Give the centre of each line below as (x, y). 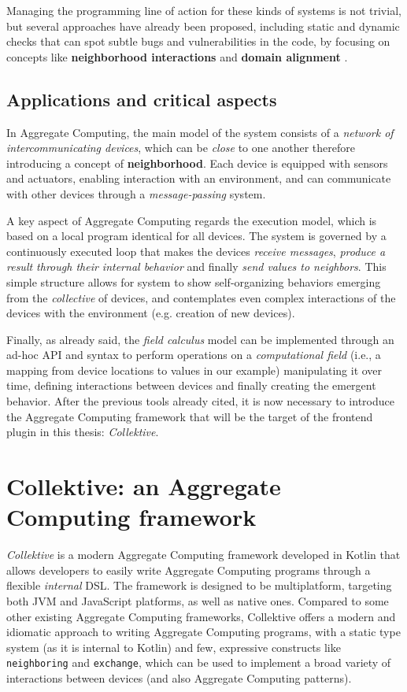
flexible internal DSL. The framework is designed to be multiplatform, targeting (199, 585)
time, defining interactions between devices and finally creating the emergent (191, 385)
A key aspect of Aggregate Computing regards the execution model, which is (192, 220)
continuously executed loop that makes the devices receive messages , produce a (196, 251)
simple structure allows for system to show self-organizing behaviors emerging (194, 281)
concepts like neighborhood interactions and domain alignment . (177, 56)
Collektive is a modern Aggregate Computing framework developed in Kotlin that (203, 555)
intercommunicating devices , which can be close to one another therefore (181, 148)
